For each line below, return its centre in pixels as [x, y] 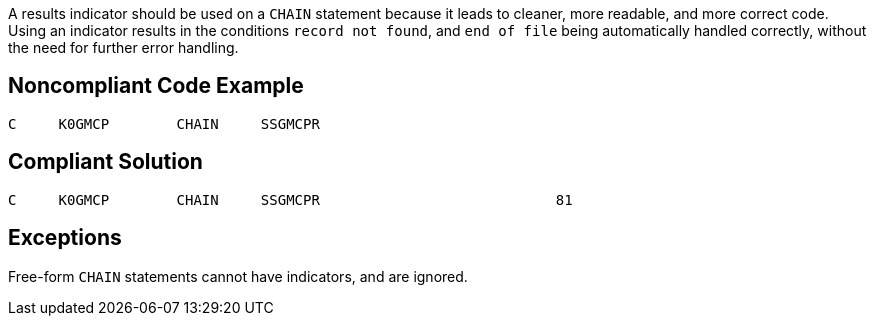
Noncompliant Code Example [156, 86]
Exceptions [65, 238]
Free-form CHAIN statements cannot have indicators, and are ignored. [238, 276]
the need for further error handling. [123, 47]
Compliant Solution [105, 162]
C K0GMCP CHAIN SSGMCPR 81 [290, 199]
